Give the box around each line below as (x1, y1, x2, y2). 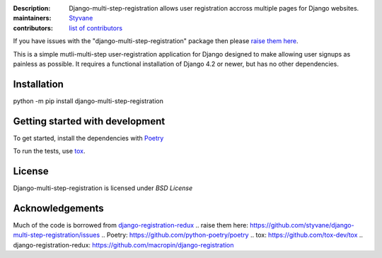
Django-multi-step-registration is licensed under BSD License (13, 184, 193, 192)
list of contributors (69, 23, 123, 32)
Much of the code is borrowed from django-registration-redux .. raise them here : (13, 221, 249, 229)
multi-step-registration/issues (13, 230, 100, 240)
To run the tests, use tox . (13, 147, 86, 156)
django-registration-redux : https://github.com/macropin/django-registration (13, 240, 234, 249)
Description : (13, 4, 51, 12)
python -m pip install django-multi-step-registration (13, 96, 164, 105)
